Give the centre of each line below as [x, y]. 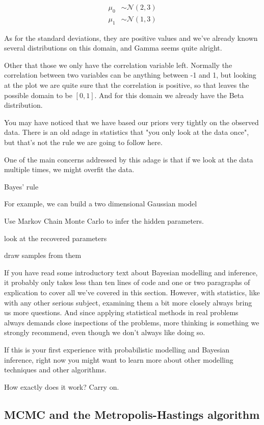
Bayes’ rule [21, 186]
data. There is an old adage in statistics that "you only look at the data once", [127, 132]
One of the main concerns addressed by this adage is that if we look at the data [129, 159]
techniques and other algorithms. [55, 370]
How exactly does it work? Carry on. [62, 386]
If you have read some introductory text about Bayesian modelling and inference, [131, 272]
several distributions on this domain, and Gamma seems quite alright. [113, 48]
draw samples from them [43, 255]
